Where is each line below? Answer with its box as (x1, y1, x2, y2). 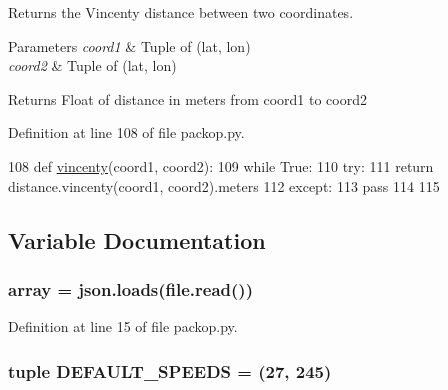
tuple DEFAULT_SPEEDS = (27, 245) (8, 358, 332, 383)
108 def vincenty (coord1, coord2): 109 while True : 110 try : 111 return (8, 155, 434, 176)
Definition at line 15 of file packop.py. (8, 316, 238, 337)
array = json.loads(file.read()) (8, 276, 253, 301)
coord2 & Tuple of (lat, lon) (8, 55, 177, 76)
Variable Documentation (8, 224, 266, 255)
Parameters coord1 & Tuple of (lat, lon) (8, 35, 251, 56)
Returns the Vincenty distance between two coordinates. (8, 2, 354, 22)
